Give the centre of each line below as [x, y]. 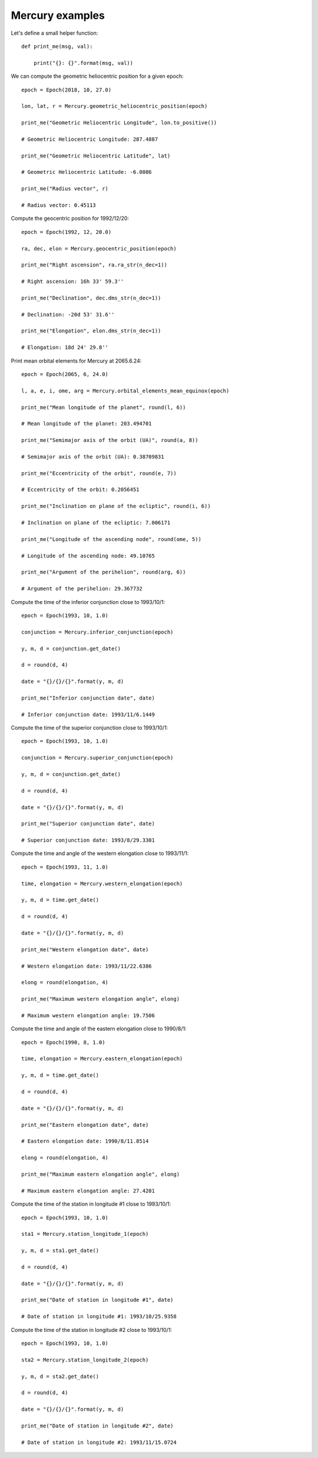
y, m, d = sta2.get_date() [60, 1376]
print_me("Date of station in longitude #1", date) [97, 1300]
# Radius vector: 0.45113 [59, 205]
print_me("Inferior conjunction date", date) [88, 698]
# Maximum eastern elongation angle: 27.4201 [88, 1191]
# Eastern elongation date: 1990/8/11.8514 [85, 1141]
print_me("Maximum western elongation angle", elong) [100, 999]
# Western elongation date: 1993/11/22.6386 [87, 966]
